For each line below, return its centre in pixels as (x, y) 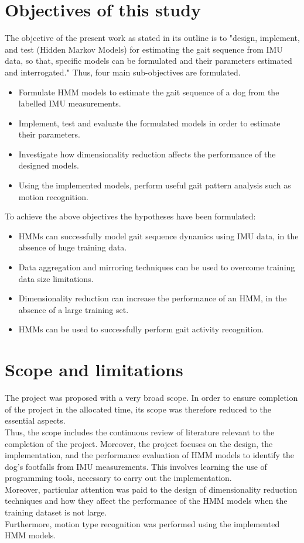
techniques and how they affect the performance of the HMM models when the (146, 501)
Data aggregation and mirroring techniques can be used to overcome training (157, 267)
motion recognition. (53, 196)
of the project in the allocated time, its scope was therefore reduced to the (138, 409)
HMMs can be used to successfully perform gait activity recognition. (141, 329)
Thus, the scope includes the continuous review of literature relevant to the (140, 432)
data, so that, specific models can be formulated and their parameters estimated (148, 61)
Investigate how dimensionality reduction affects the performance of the (147, 154)
